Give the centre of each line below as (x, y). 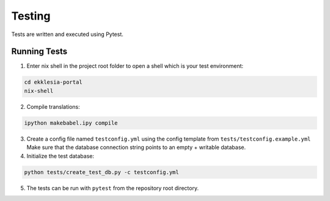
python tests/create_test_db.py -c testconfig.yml (102, 172)
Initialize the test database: (61, 156)
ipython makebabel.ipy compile (71, 123)
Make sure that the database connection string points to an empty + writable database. (136, 147)
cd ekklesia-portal (53, 82)
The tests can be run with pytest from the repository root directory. (112, 188)
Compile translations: (53, 106)
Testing (31, 16)
